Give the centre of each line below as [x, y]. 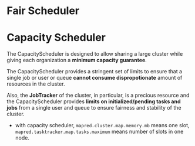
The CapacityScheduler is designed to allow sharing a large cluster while [95, 54]
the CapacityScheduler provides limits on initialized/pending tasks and [94, 101]
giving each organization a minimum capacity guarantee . [77, 60]
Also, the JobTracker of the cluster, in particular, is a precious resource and [98, 96]
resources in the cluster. [36, 84]
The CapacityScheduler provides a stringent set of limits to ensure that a [95, 72]
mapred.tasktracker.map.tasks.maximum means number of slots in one [99, 132]
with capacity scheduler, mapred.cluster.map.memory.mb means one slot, [102, 125]
